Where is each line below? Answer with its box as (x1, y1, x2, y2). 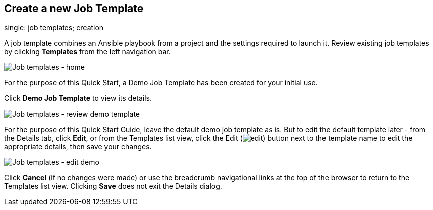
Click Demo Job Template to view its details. (4, 94, 152, 103)
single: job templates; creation (4, 23, 104, 32)
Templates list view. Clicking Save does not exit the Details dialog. (4, 182, 222, 191)
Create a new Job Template (4, 2, 144, 15)
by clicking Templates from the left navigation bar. (4, 47, 171, 56)
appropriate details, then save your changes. (4, 142, 152, 151)
